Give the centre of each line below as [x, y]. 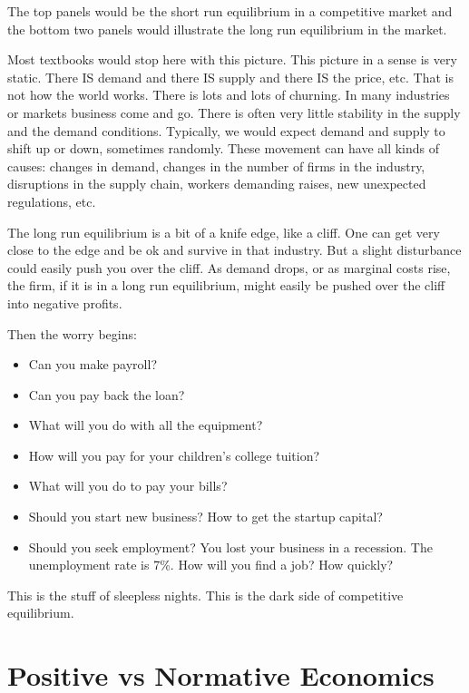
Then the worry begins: [72, 333]
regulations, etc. [52, 201]
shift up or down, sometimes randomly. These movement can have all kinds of [224, 148]
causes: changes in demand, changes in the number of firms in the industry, [216, 166]
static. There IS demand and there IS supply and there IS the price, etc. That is [230, 77]
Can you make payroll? [93, 364]
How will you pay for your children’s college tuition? [174, 455]
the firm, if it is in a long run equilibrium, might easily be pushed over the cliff [226, 285]
